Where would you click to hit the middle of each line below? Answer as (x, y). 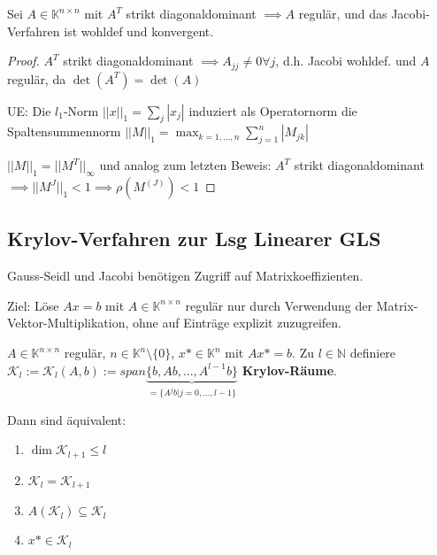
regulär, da (37, 78)
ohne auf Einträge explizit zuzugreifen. (237, 323)
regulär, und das (343, 13)
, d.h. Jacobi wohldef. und (346, 61)
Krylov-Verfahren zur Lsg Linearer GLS (194, 239)
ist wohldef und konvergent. (139, 31)
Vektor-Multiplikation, (68, 323)
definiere (373, 353)
